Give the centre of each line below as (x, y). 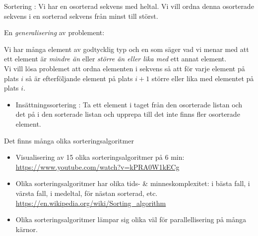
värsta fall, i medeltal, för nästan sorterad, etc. (87, 193)
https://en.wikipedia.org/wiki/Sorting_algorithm (91, 203)
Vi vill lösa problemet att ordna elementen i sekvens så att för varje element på (125, 68)
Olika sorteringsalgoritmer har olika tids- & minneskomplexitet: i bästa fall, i (133, 183)
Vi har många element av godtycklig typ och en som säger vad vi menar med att (127, 49)
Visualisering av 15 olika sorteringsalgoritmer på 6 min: (100, 157)
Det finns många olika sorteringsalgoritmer (69, 140)
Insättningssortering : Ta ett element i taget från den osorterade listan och (129, 104)
